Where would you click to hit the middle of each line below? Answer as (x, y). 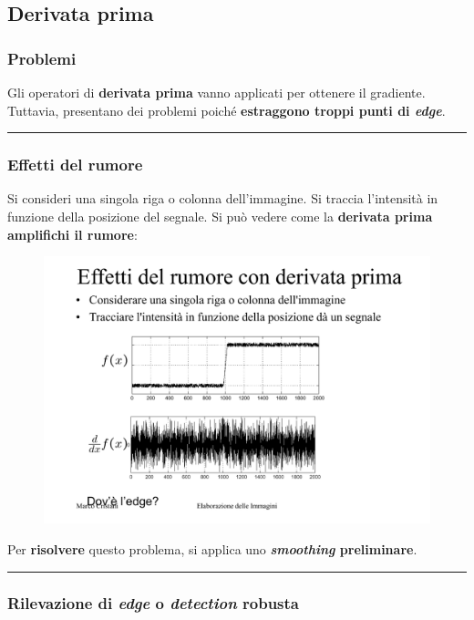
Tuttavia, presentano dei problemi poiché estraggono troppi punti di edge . (227, 110)
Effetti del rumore (75, 165)
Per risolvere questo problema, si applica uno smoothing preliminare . (212, 548)
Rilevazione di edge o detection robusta (153, 603)
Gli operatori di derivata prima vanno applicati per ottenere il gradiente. (216, 92)
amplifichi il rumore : (72, 234)
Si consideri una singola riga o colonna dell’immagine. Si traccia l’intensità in (223, 198)
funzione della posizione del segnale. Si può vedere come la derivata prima (220, 216)
